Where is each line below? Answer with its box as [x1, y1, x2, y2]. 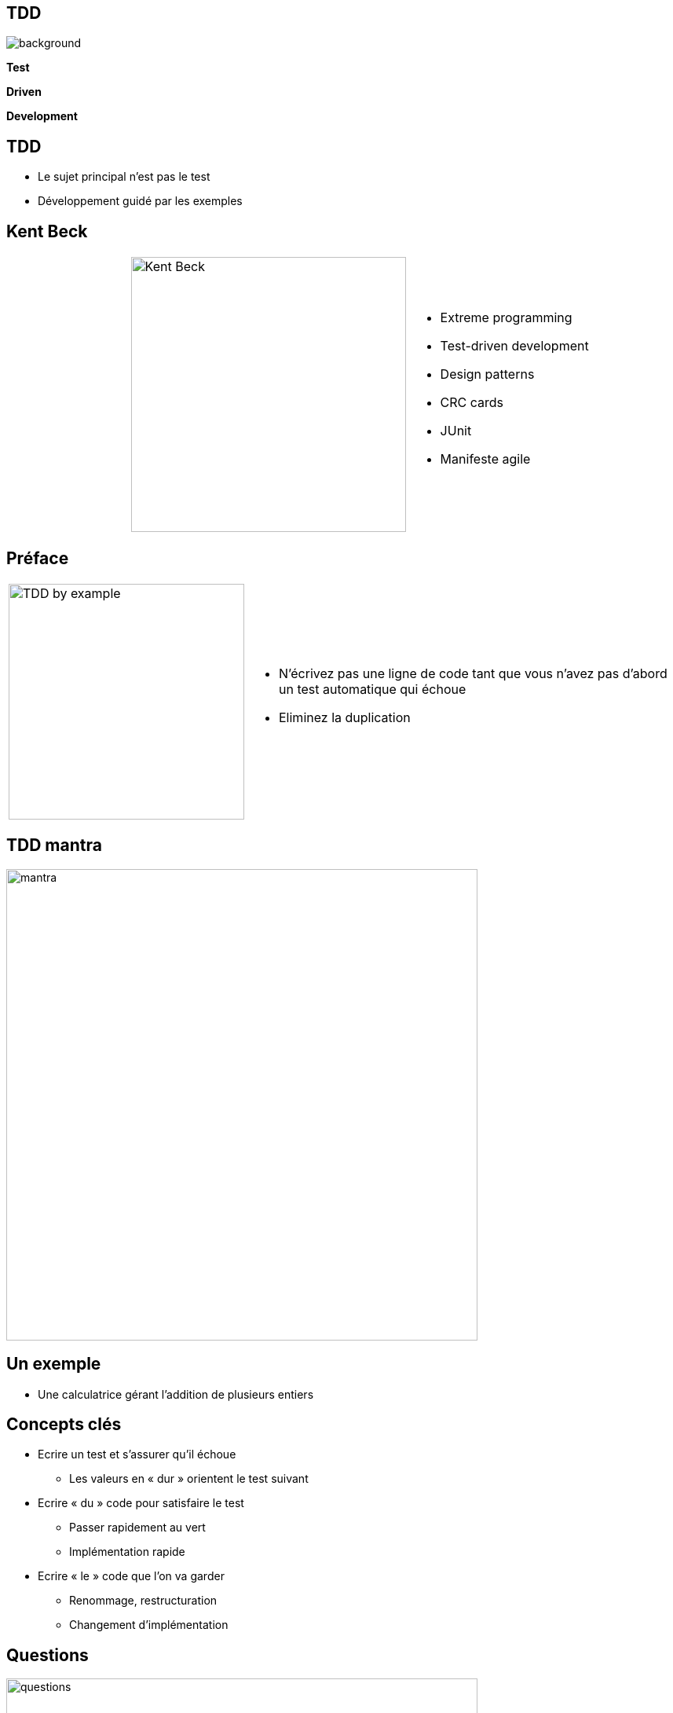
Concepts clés [6, 1414, 122, 1435]
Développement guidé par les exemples [38, 194, 243, 208]
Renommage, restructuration [69, 1594, 218, 1608]
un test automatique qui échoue [279, 680, 466, 697]
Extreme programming [440, 310, 572, 326]
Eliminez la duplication [279, 709, 411, 725]
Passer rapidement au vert [69, 1520, 206, 1535]
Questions [6, 1645, 89, 1665]
